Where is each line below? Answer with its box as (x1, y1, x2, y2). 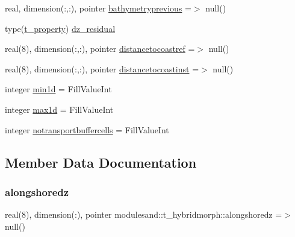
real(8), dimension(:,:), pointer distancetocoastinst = (5, 62, 199, 75)
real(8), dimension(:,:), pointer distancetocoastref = (5, 42, 195, 55)
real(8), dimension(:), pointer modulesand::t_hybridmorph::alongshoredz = (5, 208, 282, 221)
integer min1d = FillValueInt (5, 83, 112, 95)
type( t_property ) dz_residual (5, 22, 116, 34)
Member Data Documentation (5, 153, 197, 171)
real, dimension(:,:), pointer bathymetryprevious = (5, 2, 191, 14)
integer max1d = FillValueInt (5, 103, 114, 115)
